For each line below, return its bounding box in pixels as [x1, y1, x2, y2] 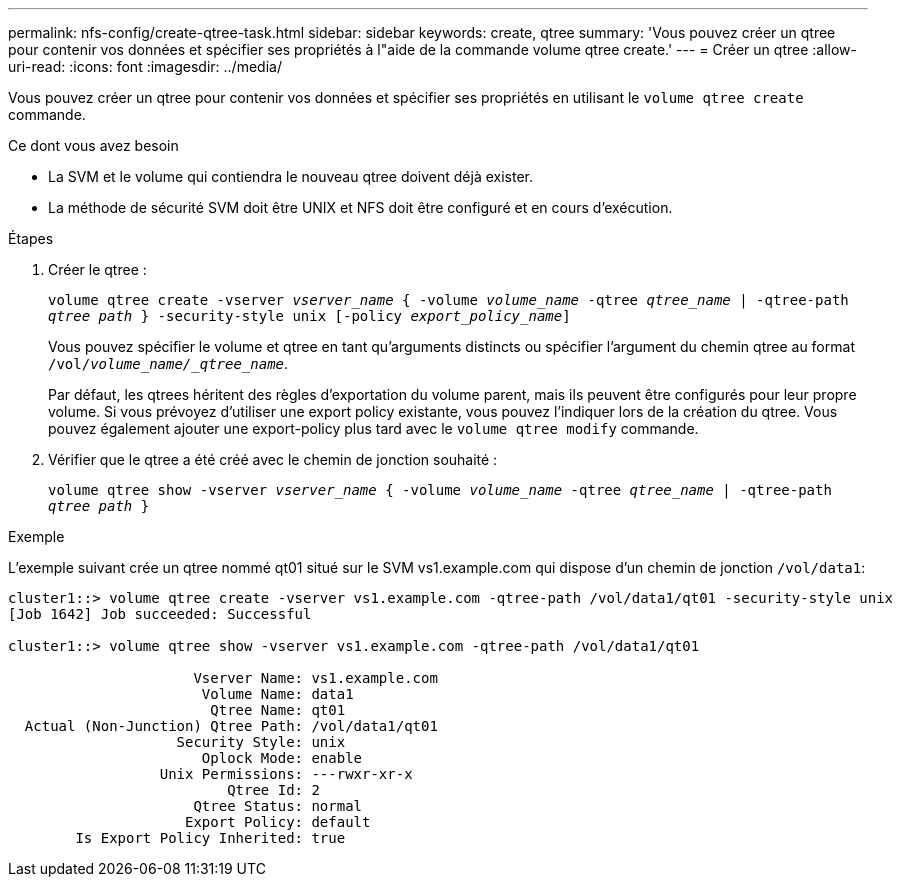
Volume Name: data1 [201, 686, 354, 702]
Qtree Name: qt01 [210, 702, 346, 718]
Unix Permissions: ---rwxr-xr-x [159, 766, 413, 782]
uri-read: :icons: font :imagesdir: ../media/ [8, 58, 282, 75]
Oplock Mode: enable [201, 750, 363, 766]
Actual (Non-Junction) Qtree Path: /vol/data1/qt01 [24, 718, 438, 734]
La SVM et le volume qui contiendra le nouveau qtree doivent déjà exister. [48, 168, 534, 185]
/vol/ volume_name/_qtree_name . [48, 355, 289, 372]
